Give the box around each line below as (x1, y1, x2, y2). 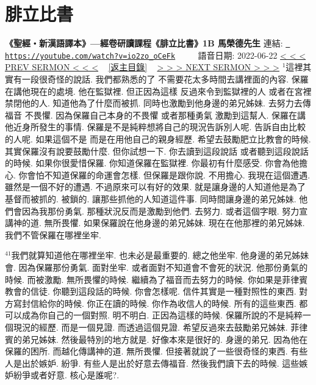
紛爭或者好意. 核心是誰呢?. (13, 369, 120, 381)
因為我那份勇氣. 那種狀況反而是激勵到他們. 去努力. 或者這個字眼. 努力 (21, 204, 300, 217)
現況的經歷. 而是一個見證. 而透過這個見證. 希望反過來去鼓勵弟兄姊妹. (13, 320, 288, 333)
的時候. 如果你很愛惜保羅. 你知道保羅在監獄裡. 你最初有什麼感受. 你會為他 (5, 156, 300, 169)
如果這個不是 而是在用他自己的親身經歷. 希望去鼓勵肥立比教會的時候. (35, 133, 311, 145)
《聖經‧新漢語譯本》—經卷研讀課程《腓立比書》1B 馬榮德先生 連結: (5, 37, 283, 50)
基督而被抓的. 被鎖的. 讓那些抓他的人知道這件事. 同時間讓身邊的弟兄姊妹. (5, 192, 296, 205)
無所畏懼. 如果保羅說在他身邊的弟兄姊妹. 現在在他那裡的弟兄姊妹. (44, 216, 305, 229)
